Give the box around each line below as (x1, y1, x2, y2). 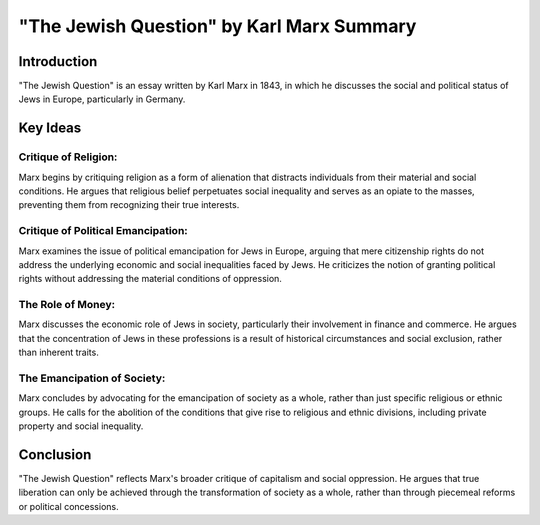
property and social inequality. (18, 420, 144, 432)
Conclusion (18, 446, 92, 463)
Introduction (18, 53, 98, 70)
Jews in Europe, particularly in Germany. (18, 93, 186, 105)
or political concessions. (18, 500, 119, 512)
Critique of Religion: (18, 150, 118, 164)
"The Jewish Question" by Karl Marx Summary (18, 15, 417, 37)
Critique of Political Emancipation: (18, 224, 189, 238)
